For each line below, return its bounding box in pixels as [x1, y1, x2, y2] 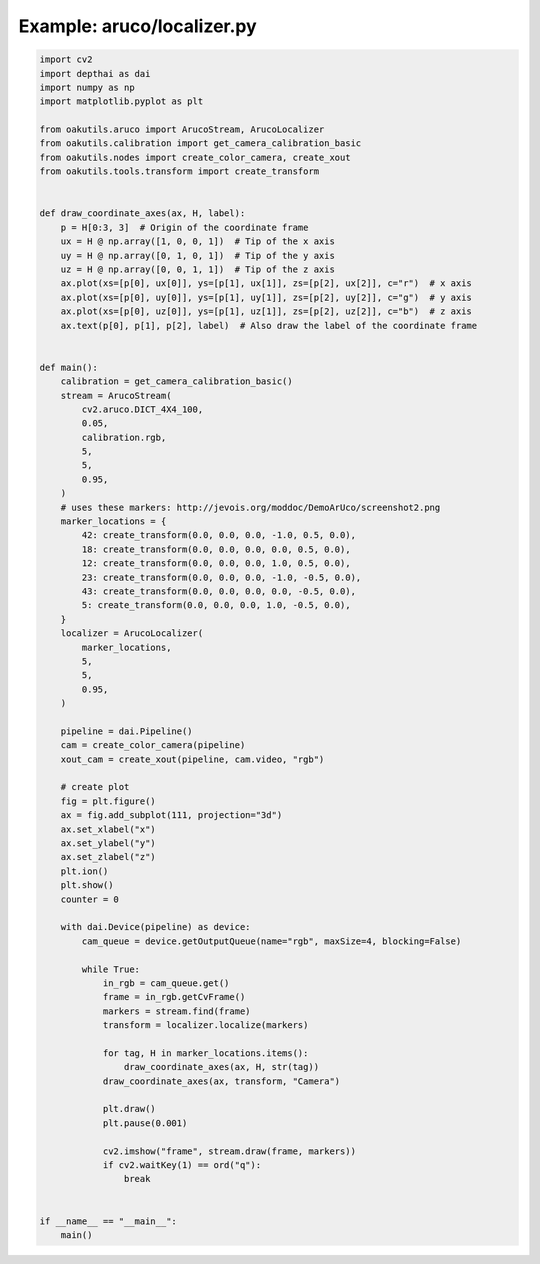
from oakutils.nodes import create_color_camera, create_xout [39, 151, 351, 163]
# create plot [60, 781, 130, 793]
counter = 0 [60, 893, 120, 905]
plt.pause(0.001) [102, 1117, 188, 1129]
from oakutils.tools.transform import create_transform [39, 166, 320, 177]
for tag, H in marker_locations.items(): [102, 1047, 309, 1059]
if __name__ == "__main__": [39, 1215, 177, 1227]
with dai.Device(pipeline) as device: [60, 921, 251, 933]
